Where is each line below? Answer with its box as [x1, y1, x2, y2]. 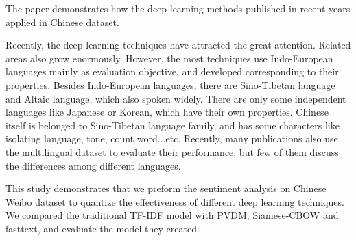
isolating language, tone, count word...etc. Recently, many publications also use [5, 131, 338, 146]
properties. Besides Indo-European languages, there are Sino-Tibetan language [5, 77, 335, 92]
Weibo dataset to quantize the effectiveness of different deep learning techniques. [5, 194, 344, 209]
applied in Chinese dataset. [5, 14, 119, 29]
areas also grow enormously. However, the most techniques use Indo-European [5, 51, 333, 65]
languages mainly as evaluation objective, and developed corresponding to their [5, 64, 339, 79]
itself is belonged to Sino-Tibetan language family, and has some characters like [5, 118, 340, 132]
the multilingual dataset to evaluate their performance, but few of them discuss [5, 144, 339, 159]
